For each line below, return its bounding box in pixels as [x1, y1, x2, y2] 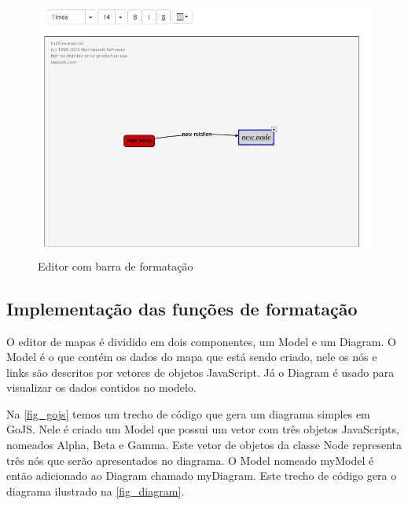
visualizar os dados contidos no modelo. [6, 379, 197, 396]
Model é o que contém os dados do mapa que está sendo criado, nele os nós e [6, 348, 377, 365]
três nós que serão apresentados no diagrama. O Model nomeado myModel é [6, 452, 374, 468]
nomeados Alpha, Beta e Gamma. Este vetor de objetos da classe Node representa [6, 437, 402, 453]
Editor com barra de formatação [38, 257, 193, 274]
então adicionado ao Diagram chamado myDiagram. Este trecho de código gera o [6, 467, 397, 484]
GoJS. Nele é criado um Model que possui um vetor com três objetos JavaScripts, [6, 421, 399, 437]
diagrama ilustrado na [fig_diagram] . [6, 482, 185, 499]
